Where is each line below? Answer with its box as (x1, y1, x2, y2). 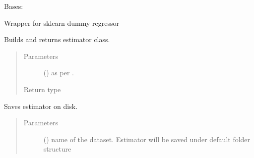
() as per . (43, 67, 74, 78)
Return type (23, 84, 61, 94)
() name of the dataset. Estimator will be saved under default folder (43, 134, 251, 144)
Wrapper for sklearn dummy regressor (4, 17, 119, 28)
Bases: (4, 1, 23, 11)
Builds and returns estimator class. (4, 34, 110, 45)
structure (43, 144, 71, 154)
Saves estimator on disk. (4, 101, 78, 111)
